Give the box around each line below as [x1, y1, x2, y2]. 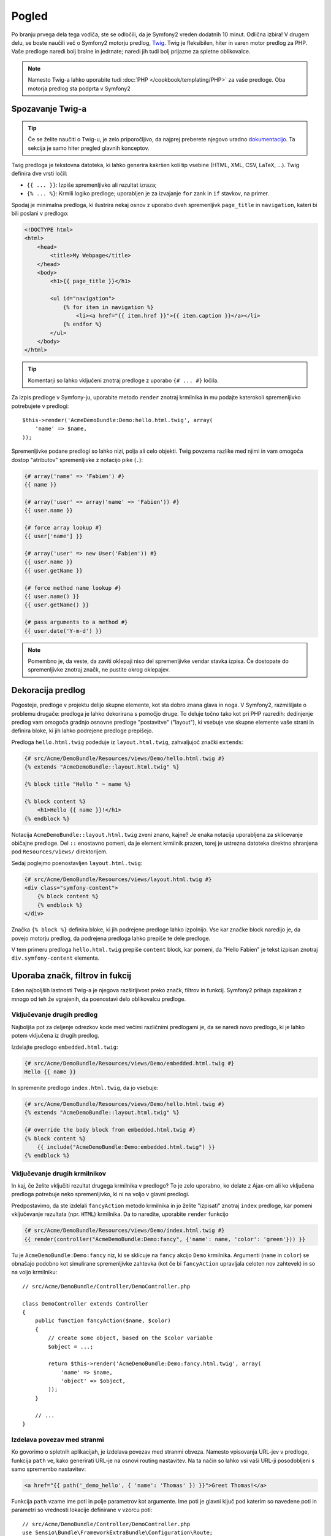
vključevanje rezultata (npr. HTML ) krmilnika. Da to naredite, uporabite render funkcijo [11, 1210, 229, 1218]
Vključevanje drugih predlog [11, 1011, 98, 1019]
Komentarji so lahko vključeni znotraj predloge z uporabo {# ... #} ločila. [28, 377, 219, 384]
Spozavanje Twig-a [11, 104, 87, 114]
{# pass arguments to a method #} [24, 619, 128, 626]
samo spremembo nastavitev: [11, 1465, 86, 1473]
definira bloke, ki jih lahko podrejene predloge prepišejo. [11, 727, 153, 734]
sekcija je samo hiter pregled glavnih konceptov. [28, 144, 150, 152]
